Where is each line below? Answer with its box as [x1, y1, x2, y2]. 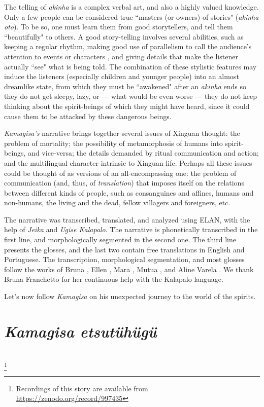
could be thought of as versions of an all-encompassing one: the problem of [4, 167, 237, 178]
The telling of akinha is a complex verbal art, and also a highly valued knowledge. [4, 2, 259, 12]
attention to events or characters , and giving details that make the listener [4, 51, 238, 61]
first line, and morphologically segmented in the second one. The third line [4, 234, 236, 245]
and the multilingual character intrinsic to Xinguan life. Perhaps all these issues [4, 157, 252, 168]
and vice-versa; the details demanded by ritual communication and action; [28, 147, 259, 158]
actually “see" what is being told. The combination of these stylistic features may [4, 61, 257, 71]
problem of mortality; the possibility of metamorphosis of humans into [4, 137, 223, 148]
